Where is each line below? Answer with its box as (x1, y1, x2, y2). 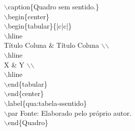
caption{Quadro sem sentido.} (7, 1, 99, 11)
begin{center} (7, 11, 49, 21)
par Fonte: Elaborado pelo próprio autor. (7, 107, 132, 118)
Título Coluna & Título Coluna (4, 40, 99, 50)
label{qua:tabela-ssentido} (7, 98, 87, 108)
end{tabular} (7, 78, 48, 89)
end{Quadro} (7, 117, 48, 128)
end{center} (7, 88, 44, 98)
